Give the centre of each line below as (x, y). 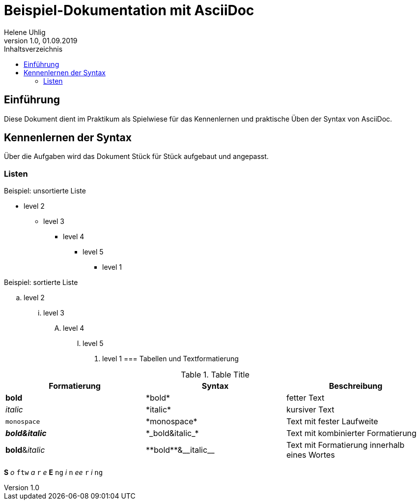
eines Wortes (310, 455)
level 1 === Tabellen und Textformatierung (170, 359)
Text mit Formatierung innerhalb (345, 445)
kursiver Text (310, 410)
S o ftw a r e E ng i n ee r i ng (54, 472)
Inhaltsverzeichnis (33, 49)
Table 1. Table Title (215, 375)
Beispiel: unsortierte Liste (45, 191)
